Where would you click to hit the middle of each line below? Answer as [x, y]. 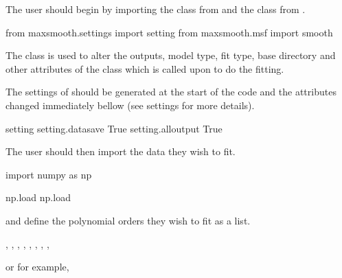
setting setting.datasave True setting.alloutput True [114, 128]
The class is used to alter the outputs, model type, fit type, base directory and [171, 55]
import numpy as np [49, 174]
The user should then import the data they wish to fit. [121, 151]
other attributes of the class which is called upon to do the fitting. [145, 68]
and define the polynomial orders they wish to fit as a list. [128, 220]
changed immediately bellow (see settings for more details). [130, 105]
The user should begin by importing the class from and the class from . [156, 9]
